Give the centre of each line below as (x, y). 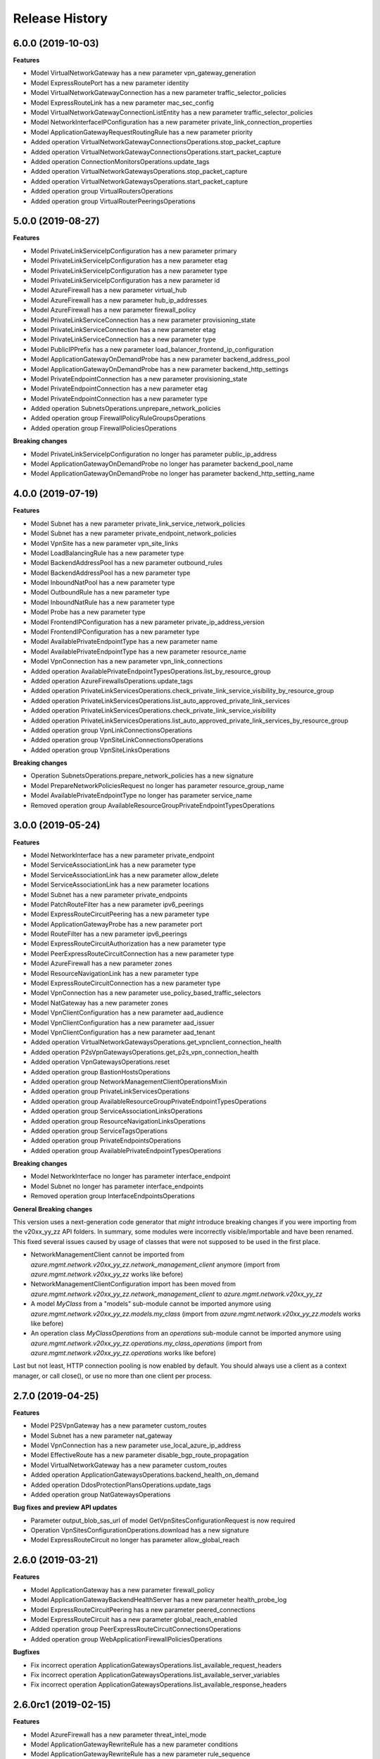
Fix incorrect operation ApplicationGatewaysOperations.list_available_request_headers (156, 1665)
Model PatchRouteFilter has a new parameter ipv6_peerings (117, 904)
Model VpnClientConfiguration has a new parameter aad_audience (127, 1012)
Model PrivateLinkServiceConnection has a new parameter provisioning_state (143, 319)
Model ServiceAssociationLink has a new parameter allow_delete (125, 875)
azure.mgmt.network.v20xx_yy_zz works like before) (107, 1274)
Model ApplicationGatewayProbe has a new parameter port (116, 924)
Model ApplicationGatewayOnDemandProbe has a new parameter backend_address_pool (160, 360)
